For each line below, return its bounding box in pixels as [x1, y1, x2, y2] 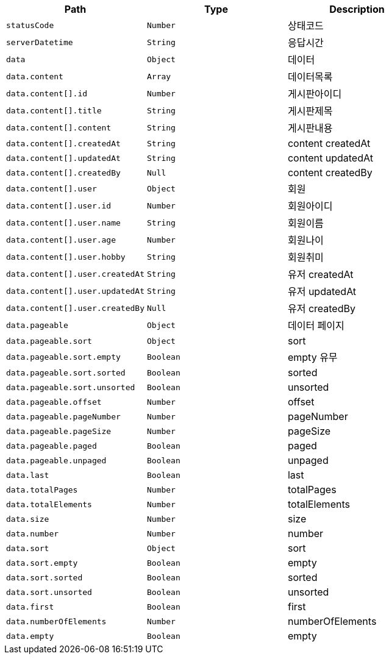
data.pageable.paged [6, 441, 97, 451]
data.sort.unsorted [6, 587, 92, 597]
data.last [6, 470, 49, 480]
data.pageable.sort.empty [6, 352, 121, 362]
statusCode [6, 20, 54, 30]
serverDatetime [6, 37, 73, 47]
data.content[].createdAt [6, 138, 121, 148]
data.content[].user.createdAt [6, 269, 145, 279]
